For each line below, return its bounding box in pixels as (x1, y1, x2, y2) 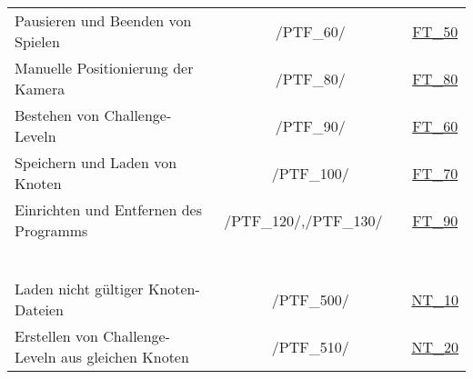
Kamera (15, 78, 65, 99)
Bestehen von (15, 105, 100, 125)
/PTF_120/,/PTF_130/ (224, 209, 383, 231)
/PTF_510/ (271, 335, 349, 357)
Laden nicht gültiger (15, 278, 144, 299)
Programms (15, 220, 88, 241)
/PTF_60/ (275, 20, 346, 42)
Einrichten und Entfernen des (15, 199, 203, 220)
